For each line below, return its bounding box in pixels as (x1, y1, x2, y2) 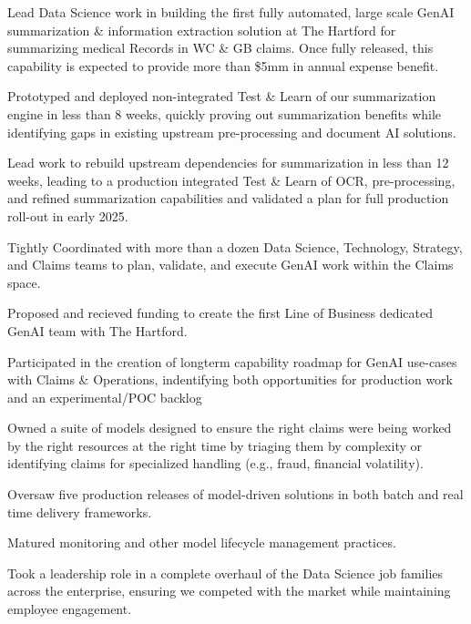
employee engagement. (7, 599, 132, 619)
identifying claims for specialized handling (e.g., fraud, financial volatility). (7, 454, 424, 473)
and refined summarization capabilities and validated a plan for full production (7, 189, 449, 208)
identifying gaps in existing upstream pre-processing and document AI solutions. (7, 122, 456, 141)
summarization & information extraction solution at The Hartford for (7, 20, 396, 39)
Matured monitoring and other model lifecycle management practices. (7, 533, 396, 552)
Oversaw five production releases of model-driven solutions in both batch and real (7, 485, 464, 504)
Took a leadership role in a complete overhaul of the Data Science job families (7, 563, 444, 582)
